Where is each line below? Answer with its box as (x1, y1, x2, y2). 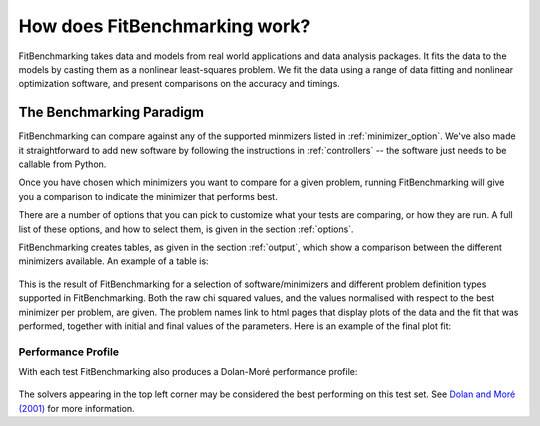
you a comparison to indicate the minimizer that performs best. (18, 190, 279, 202)
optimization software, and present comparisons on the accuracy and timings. (18, 78, 340, 90)
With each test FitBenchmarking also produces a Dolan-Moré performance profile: (18, 366, 358, 378)
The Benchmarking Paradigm (18, 104, 205, 121)
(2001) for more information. (18, 402, 135, 414)
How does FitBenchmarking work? (18, 15, 311, 37)
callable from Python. (18, 158, 107, 170)
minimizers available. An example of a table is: (18, 255, 209, 267)
